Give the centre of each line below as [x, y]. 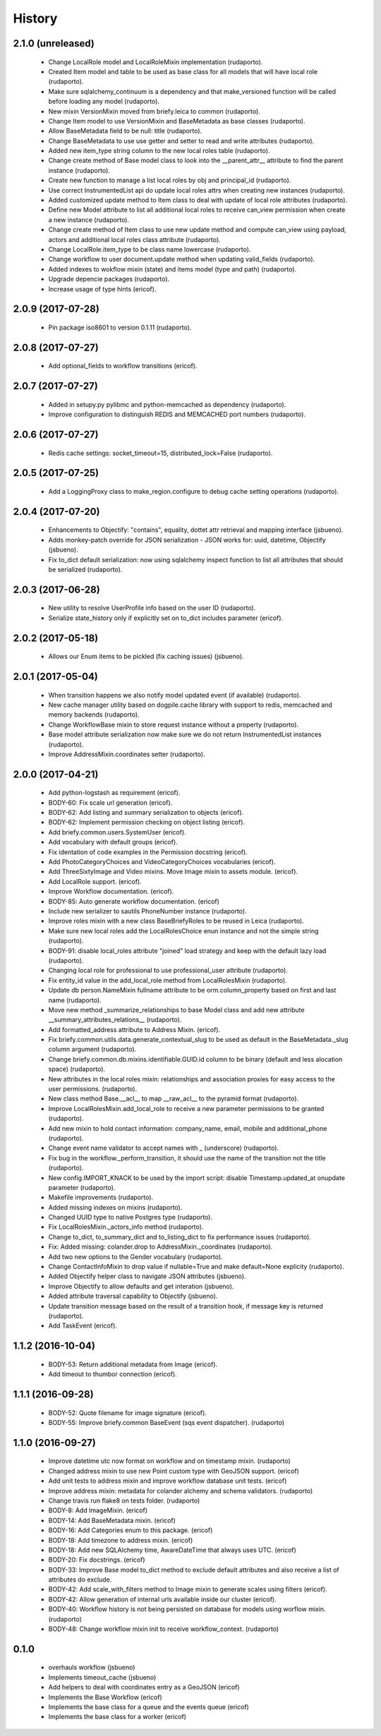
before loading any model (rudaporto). [104, 102]
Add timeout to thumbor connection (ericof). [113, 1374]
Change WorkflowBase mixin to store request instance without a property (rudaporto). [174, 724]
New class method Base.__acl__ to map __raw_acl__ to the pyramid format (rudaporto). [174, 1099]
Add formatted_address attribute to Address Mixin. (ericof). [134, 1029]
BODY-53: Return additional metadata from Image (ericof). [133, 1364]
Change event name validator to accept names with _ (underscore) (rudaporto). [163, 1148]
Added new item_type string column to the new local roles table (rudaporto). [159, 151]
